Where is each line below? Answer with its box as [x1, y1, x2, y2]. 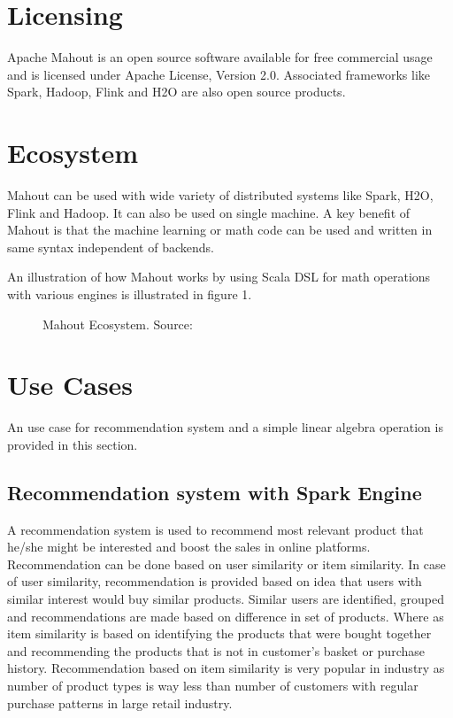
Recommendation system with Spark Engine [7, 478, 422, 506]
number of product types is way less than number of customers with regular [7, 676, 418, 695]
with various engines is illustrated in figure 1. [7, 285, 252, 303]
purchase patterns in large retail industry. [7, 693, 233, 712]
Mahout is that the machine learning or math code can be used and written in [7, 220, 433, 239]
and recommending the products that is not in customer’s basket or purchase [7, 641, 425, 660]
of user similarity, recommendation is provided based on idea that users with [7, 572, 422, 591]
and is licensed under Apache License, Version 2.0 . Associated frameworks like [7, 65, 431, 83]
